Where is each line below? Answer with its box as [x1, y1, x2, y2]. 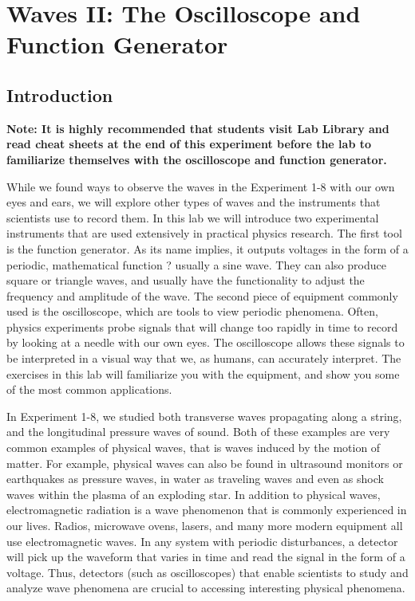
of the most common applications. [6, 381, 172, 398]
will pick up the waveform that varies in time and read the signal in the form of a [6, 548, 405, 565]
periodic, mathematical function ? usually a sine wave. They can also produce [6, 256, 386, 273]
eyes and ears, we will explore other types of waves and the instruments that [6, 194, 381, 210]
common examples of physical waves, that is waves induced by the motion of [6, 439, 381, 456]
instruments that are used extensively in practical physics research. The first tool [6, 225, 402, 242]
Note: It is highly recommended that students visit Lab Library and [6, 120, 389, 136]
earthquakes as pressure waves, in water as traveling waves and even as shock [6, 470, 384, 487]
